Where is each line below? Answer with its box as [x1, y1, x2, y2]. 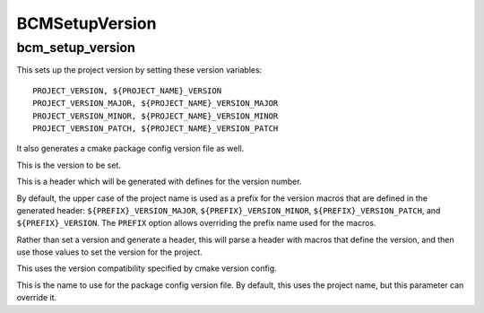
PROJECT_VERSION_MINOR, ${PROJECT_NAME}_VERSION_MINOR [32, 110, 279, 121]
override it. [16, 292, 57, 303]
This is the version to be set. [16, 160, 121, 170]
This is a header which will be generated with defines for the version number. [16, 176, 302, 187]
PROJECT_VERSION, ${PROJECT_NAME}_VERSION [32, 85, 222, 96]
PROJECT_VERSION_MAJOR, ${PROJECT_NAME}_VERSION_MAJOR [32, 99, 279, 109]
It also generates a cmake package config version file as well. [16, 143, 245, 154]
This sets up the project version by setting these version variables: [16, 65, 263, 75]
